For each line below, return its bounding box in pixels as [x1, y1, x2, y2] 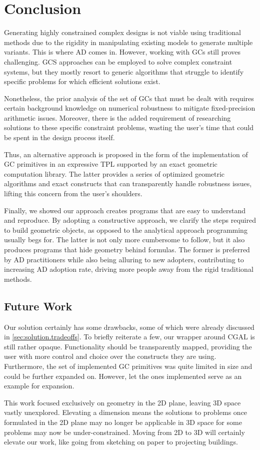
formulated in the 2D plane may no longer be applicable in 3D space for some [4, 416, 242, 427]
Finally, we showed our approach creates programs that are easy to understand [4, 205, 246, 215]
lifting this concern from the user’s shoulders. [4, 188, 142, 199]
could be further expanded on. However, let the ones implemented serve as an [4, 370, 242, 381]
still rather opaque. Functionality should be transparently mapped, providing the [4, 341, 252, 351]
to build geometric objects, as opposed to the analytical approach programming [4, 224, 247, 235]
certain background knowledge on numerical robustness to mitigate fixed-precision [4, 103, 255, 113]
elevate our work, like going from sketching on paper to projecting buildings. [4, 436, 238, 447]
